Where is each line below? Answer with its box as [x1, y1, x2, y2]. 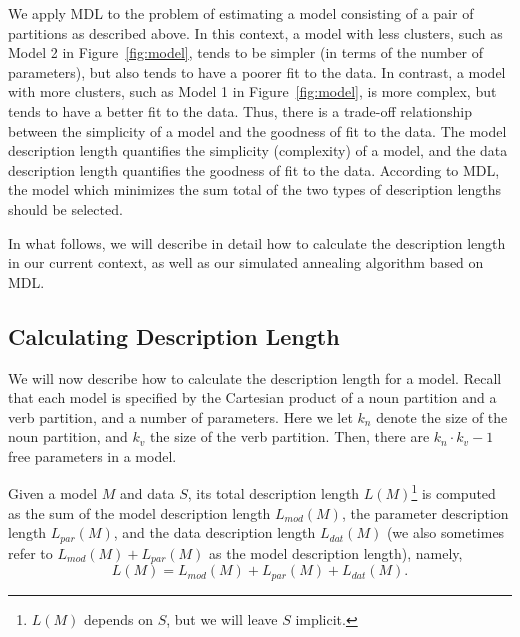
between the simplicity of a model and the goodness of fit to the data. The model [8, 120, 507, 141]
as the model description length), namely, [209, 542, 463, 563]
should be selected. [8, 198, 123, 219]
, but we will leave [166, 608, 278, 629]
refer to [8, 542, 53, 563]
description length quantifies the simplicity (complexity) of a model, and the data [8, 140, 508, 161]
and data [120, 483, 175, 504]
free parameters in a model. [8, 445, 177, 466]
